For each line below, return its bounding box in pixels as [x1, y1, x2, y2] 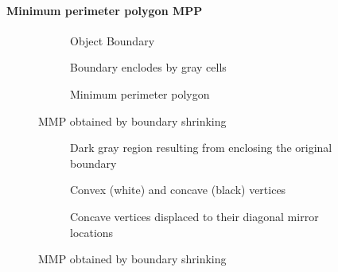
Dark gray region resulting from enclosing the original [70, 139, 332, 156]
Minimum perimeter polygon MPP [6, 2, 203, 18]
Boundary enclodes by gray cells [70, 59, 227, 76]
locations [70, 223, 114, 240]
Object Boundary [70, 32, 155, 49]
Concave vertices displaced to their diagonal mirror [70, 208, 319, 224]
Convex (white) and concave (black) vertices [70, 181, 286, 198]
